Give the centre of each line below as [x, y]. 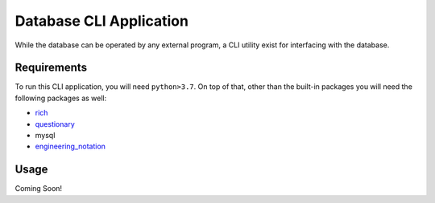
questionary [55, 124]
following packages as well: [61, 98]
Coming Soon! [39, 189]
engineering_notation [70, 146]
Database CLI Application [102, 21]
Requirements [51, 68]
